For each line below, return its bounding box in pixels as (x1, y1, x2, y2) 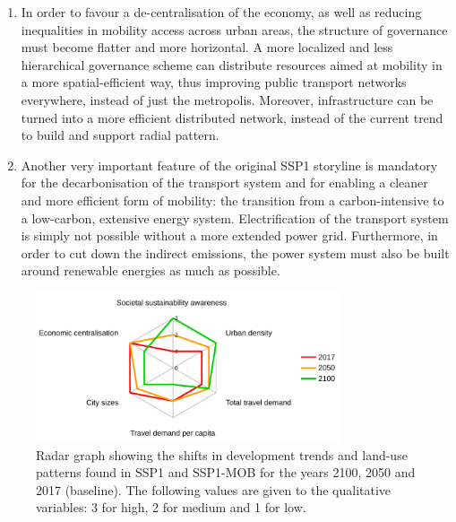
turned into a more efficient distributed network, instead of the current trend (21, 108, 443, 126)
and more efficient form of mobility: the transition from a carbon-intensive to (21, 190, 444, 209)
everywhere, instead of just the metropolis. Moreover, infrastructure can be (21, 90, 434, 109)
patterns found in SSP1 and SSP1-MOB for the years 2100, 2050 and (36, 463, 416, 482)
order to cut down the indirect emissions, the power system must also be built (21, 243, 450, 262)
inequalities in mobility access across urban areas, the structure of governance (21, 20, 448, 39)
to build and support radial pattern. (21, 126, 219, 144)
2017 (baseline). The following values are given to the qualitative (36, 480, 391, 499)
